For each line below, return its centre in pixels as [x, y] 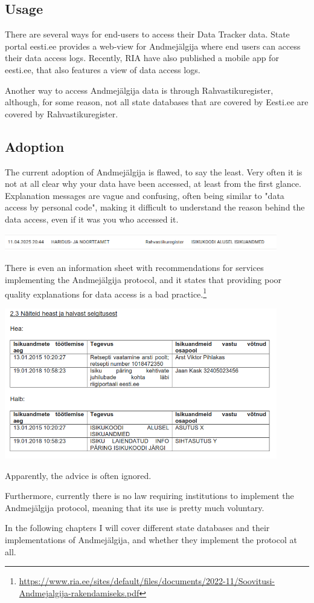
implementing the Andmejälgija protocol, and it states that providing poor [143, 279]
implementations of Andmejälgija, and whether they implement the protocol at [151, 540]
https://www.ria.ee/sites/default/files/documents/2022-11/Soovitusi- [147, 581]
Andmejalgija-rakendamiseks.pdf [79, 592]
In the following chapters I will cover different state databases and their [137, 528]
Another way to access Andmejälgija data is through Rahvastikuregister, [139, 90]
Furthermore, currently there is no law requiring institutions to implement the [149, 496]
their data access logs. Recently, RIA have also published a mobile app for [142, 58]
